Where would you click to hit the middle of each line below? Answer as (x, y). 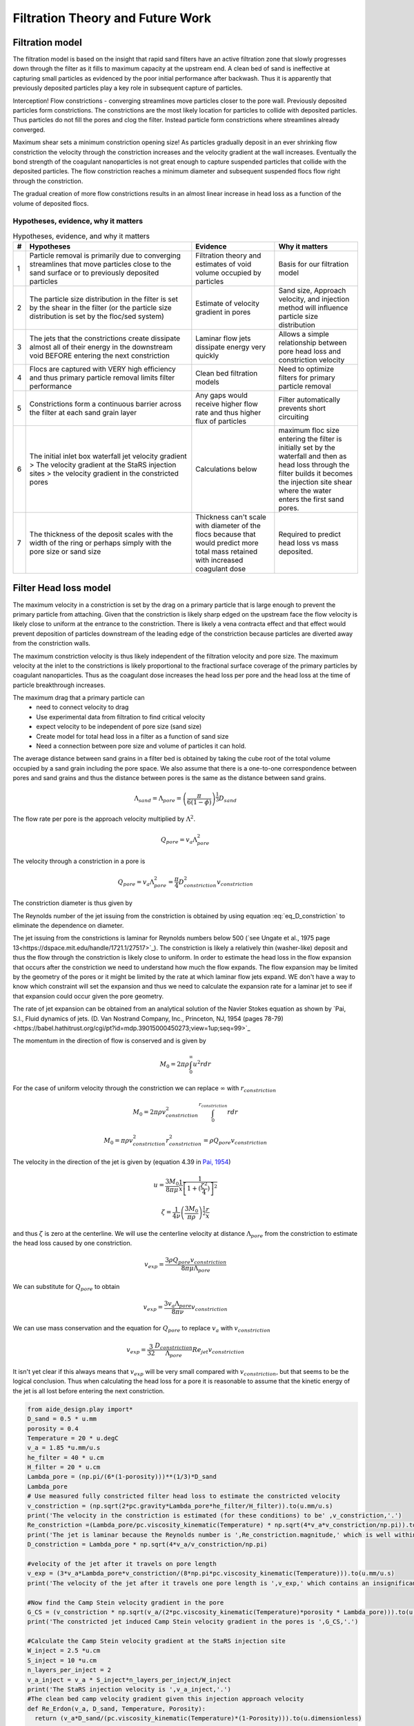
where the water (305, 491)
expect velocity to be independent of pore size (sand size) (119, 727)
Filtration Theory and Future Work (112, 18)
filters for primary (307, 378)
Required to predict (309, 534)
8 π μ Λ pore (196, 1269)
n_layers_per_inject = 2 (69, 1670)
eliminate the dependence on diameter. (68, 925)
